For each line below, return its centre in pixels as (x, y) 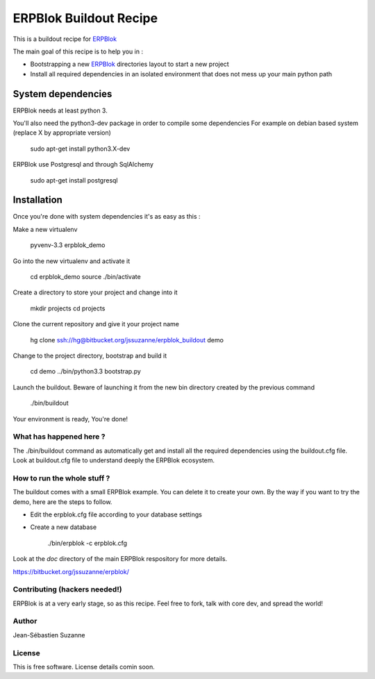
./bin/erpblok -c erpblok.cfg (87, 543)
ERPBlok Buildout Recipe (85, 18)
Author (25, 621)
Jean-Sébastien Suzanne (49, 635)
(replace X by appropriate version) (62, 133)
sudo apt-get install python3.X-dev (80, 149)
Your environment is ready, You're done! (70, 419)
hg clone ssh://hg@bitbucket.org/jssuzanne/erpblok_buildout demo (127, 339)
